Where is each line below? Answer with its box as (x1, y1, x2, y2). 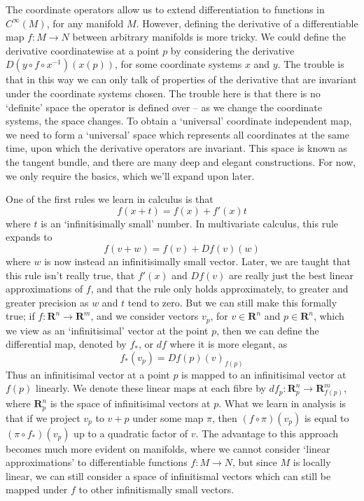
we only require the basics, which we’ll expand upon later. (6, 168, 255, 183)
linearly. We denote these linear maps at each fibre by (36, 381, 266, 395)
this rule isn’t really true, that (6, 267, 135, 282)
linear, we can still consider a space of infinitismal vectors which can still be (6, 468, 331, 483)
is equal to (304, 410, 349, 425)
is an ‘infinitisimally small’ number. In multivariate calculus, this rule (41, 216, 339, 230)
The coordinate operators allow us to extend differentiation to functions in (6, 2, 325, 16)
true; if (6, 309, 35, 323)
